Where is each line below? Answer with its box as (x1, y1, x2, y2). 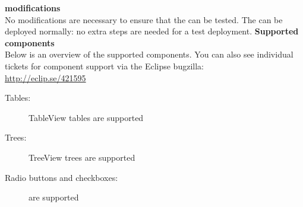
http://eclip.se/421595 (5, 71, 86, 84)
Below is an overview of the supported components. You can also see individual (5, 48, 293, 60)
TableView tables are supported (29, 111, 144, 123)
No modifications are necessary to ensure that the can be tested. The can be (5, 13, 283, 26)
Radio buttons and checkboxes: (5, 171, 118, 183)
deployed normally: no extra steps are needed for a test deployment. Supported (5, 25, 299, 37)
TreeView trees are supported (29, 151, 135, 163)
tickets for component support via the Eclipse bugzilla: (5, 59, 204, 72)
